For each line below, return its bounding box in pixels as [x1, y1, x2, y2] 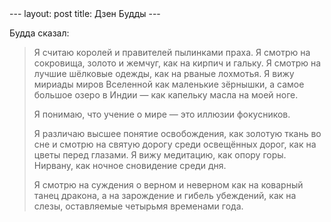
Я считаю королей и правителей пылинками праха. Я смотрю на [33, 47, 311, 58]
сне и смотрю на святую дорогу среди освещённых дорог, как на [33, 138, 317, 150]
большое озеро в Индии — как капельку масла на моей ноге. [33, 89, 299, 101]
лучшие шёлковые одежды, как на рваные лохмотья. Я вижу [33, 68, 295, 79]
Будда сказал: [9, 27, 70, 39]
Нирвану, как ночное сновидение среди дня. [33, 160, 227, 171]
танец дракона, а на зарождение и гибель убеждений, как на [33, 190, 297, 201]
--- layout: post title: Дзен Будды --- [9, 8, 161, 19]
